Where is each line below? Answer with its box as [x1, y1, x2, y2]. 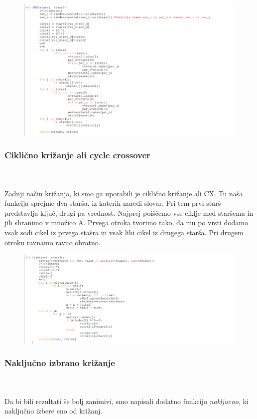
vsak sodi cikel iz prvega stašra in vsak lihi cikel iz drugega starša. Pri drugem [4, 227, 244, 237]
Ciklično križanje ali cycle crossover [4, 149, 150, 161]
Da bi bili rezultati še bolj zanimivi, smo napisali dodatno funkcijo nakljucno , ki [4, 396, 249, 406]
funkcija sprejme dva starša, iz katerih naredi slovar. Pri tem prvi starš [4, 198, 221, 208]
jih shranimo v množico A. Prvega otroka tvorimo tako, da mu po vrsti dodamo [4, 217, 249, 228]
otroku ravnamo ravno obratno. [4, 237, 101, 247]
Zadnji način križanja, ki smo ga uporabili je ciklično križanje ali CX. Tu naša [4, 188, 243, 198]
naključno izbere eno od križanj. [4, 406, 103, 416]
